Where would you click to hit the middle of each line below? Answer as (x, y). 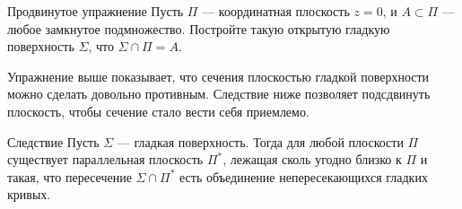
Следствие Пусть (53, 141)
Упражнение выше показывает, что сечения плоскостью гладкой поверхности (218, 76)
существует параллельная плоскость (105, 159)
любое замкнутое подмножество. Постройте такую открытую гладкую (199, 28)
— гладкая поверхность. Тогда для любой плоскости (260, 141)
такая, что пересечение (70, 176)
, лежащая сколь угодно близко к (312, 159)
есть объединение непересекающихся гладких (304, 176)
